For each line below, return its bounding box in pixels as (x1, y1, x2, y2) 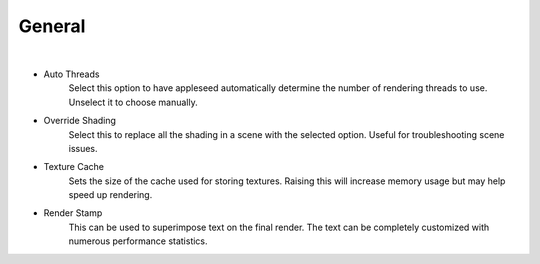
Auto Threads (43, 68, 100, 80)
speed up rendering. (68, 189, 153, 201)
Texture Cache (43, 161, 105, 173)
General (18, 15, 86, 37)
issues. (68, 142, 99, 154)
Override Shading (43, 115, 117, 127)
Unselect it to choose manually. (68, 96, 199, 108)
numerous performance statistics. (68, 235, 209, 247)
